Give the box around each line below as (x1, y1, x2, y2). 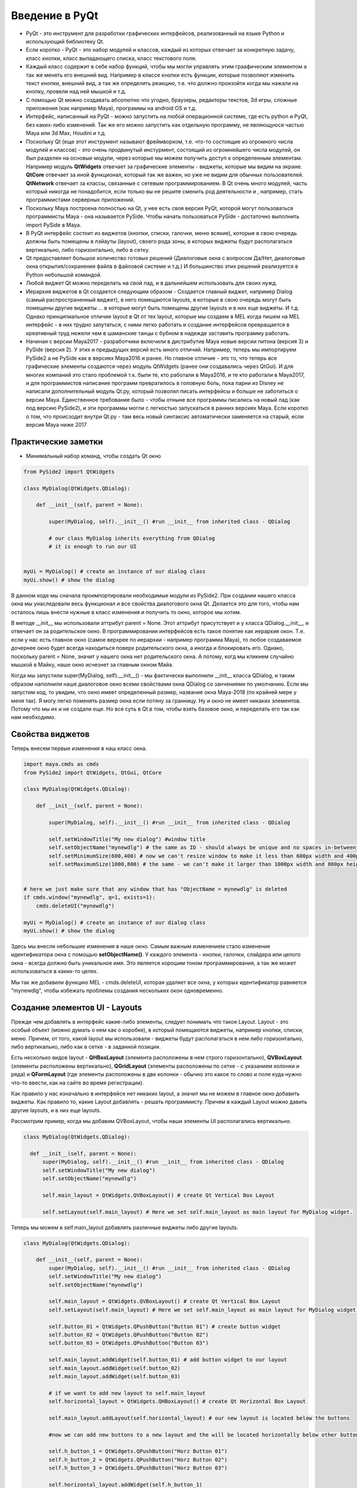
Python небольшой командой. (26, 271, 102, 278)
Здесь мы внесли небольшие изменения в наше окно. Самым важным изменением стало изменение (11, 943, 271, 950)
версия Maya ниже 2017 (26, 421, 87, 428)
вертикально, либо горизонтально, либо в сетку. (26, 246, 150, 253)
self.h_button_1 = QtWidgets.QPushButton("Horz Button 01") (48, 1448, 228, 1455)
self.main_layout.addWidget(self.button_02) (48, 1365, 181, 1371)
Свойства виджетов (11, 729, 90, 739)
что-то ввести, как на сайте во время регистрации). (11, 1079, 144, 1086)
